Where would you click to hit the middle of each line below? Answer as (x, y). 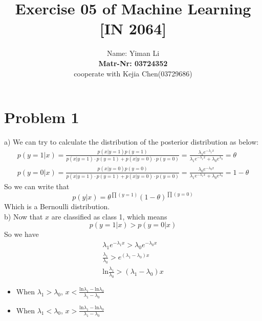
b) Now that (24, 216)
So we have (21, 234)
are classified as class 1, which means (109, 216)
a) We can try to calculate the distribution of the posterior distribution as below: (132, 142)
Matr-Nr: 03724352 (133, 63)
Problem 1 (42, 117)
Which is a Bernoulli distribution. (57, 206)
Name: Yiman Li (133, 53)
